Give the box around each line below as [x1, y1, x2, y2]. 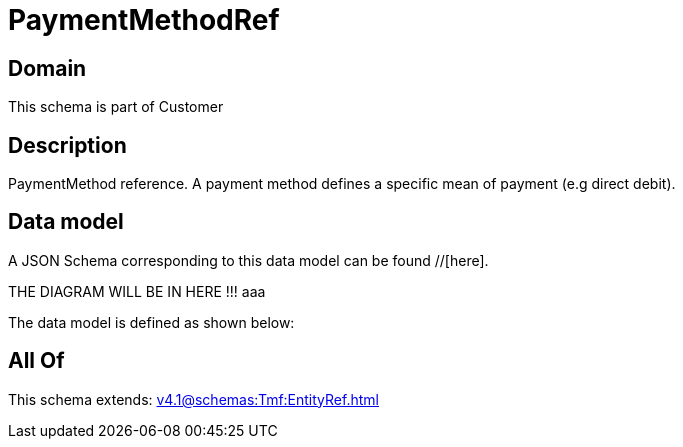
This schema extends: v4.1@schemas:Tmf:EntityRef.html [8, 390, 379, 408]
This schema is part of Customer [8, 98, 224, 116]
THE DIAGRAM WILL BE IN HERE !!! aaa [8, 282, 266, 300]
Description [8, 132, 127, 158]
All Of [8, 348, 65, 374]
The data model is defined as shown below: [8, 313, 295, 331]
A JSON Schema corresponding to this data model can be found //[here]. [8, 251, 489, 269]
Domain [8, 55, 87, 81]
